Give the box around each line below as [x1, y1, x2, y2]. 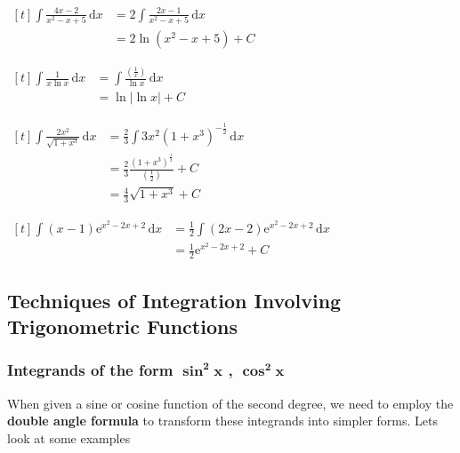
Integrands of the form [7, 359, 174, 381]
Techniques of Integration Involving [7, 286, 342, 314]
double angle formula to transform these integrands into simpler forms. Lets [7, 411, 438, 430]
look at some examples [7, 428, 131, 447]
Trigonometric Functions [7, 312, 238, 339]
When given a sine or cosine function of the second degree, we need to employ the [7, 393, 454, 412]
